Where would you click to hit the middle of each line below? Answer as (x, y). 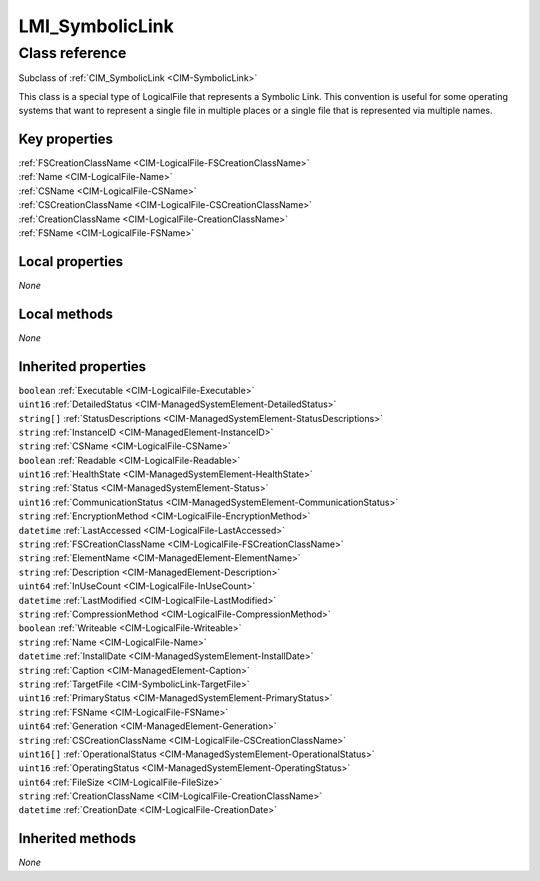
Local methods (66, 313)
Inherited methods (77, 838)
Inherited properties (82, 366)
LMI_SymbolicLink (96, 26)
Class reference (72, 53)
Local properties (71, 261)
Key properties (66, 138)
